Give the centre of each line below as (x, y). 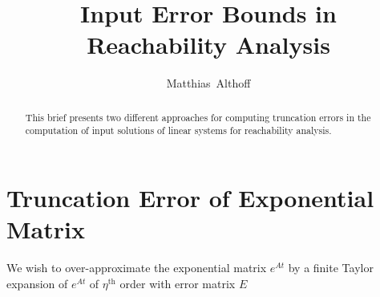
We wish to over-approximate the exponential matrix (137, 268)
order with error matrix (178, 283)
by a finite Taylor (331, 268)
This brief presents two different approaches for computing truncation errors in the (198, 117)
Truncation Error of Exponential (190, 198)
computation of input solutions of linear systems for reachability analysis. (178, 130)
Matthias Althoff (208, 83)
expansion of (37, 283)
